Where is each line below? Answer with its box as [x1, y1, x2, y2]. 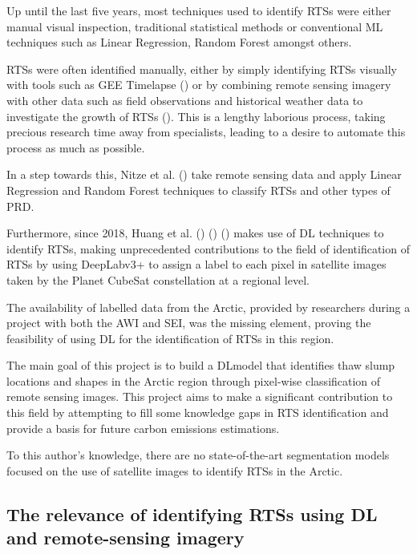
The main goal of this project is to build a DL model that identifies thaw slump [6, 357, 395, 374]
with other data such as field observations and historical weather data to [6, 91, 363, 108]
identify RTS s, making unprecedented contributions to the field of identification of [6, 240, 410, 257]
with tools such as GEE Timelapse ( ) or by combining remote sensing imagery [6, 76, 391, 93]
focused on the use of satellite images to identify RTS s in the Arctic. [6, 462, 343, 479]
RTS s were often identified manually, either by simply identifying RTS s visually [6, 60, 397, 77]
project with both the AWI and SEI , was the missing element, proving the [6, 314, 371, 331]
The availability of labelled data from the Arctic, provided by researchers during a [6, 298, 411, 315]
